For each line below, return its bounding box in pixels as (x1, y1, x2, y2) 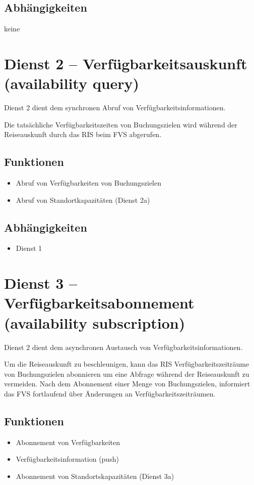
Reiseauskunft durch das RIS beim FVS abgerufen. (4, 129, 162, 140)
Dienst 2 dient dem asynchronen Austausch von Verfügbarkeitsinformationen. (4, 341, 243, 352)
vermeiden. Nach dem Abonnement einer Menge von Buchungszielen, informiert (4, 378, 250, 389)
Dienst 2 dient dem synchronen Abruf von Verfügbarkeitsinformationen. (4, 102, 226, 113)
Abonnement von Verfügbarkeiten (16, 436, 120, 447)
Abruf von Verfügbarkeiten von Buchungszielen (16, 178, 161, 188)
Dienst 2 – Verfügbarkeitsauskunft (4, 53, 247, 73)
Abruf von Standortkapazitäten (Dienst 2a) (16, 194, 150, 205)
